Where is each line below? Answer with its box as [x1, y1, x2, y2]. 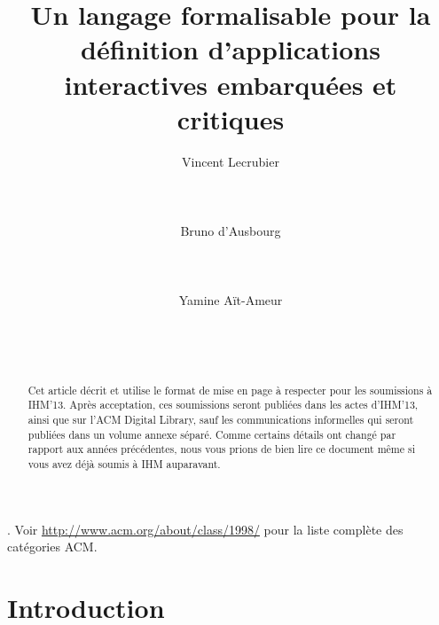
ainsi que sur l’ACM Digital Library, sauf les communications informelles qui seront [27, 411, 414, 426]
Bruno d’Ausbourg [180, 222, 281, 240]
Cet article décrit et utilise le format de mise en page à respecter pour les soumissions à [27, 382, 433, 397]
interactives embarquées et [64, 66, 397, 102]
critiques [176, 100, 285, 137]
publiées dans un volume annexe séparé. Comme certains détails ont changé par [27, 426, 396, 441]
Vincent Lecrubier [182, 152, 279, 170]
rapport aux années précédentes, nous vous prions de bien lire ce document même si [27, 441, 415, 457]
